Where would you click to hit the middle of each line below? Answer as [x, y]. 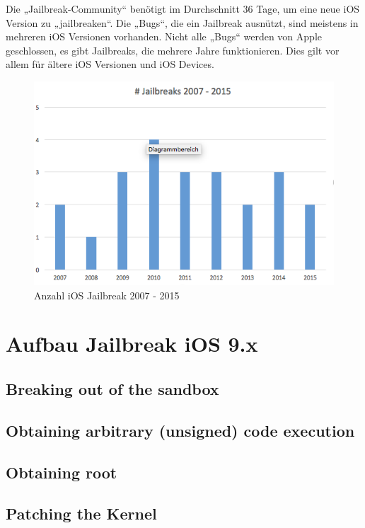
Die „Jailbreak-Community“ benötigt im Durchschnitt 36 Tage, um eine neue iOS [183, 8]
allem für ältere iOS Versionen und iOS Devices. [110, 64]
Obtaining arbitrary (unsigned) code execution [180, 430]
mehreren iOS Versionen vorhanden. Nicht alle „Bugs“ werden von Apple [164, 36]
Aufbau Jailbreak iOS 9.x [132, 344]
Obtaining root [62, 472]
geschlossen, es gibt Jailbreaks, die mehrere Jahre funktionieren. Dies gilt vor [173, 50]
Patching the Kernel [81, 513]
